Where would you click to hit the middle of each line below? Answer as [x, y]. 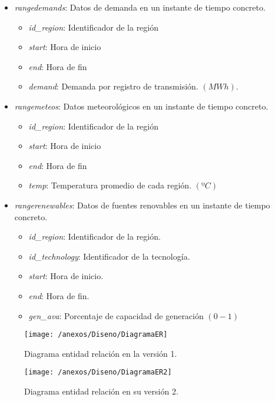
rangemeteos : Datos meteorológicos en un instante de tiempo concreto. [141, 106]
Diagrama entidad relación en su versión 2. [101, 391]
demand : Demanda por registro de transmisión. [113, 86]
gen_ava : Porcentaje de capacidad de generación [116, 315]
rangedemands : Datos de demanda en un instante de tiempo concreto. [140, 7]
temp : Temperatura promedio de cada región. [110, 185]
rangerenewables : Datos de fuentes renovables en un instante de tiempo [142, 205]
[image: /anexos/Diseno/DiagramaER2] [98, 372]
